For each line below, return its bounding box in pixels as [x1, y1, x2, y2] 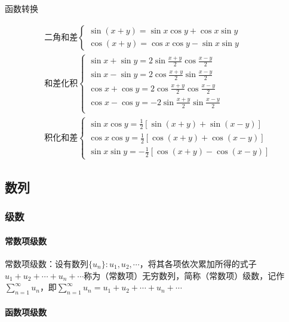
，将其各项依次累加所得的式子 [139, 257, 257, 269]
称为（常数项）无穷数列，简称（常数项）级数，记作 [84, 269, 285, 281]
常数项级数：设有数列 [5, 257, 88, 269]
